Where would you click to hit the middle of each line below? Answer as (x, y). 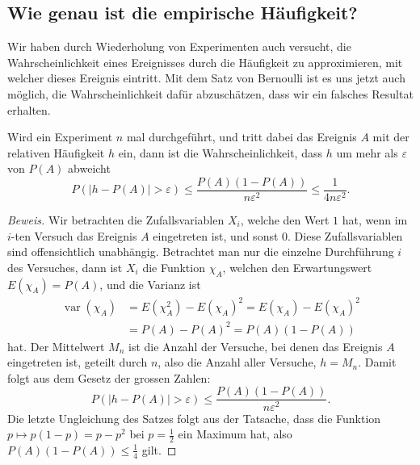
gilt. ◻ (159, 449)
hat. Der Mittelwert (56, 346)
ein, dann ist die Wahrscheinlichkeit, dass (220, 152)
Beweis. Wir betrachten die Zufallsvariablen (116, 220)
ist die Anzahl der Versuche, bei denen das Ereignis (256, 346)
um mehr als (367, 152)
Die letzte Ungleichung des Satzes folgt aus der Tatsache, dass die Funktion (194, 418)
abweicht (89, 168)
